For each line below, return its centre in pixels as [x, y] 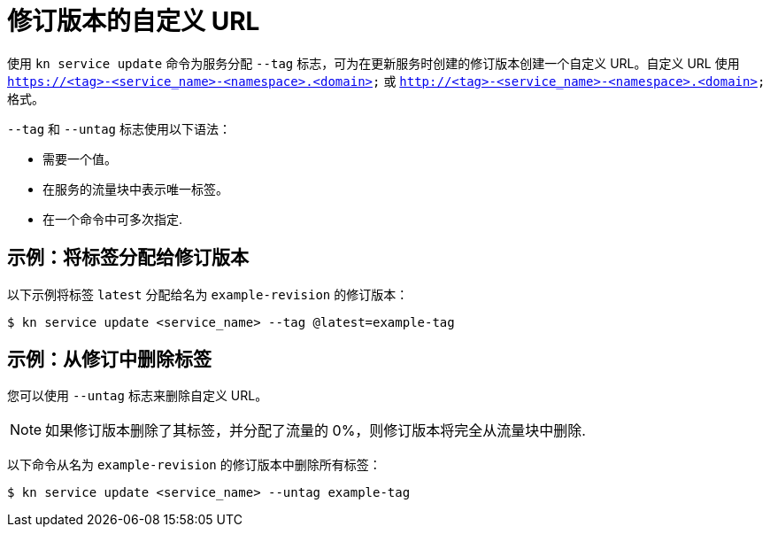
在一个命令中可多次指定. [113, 219]
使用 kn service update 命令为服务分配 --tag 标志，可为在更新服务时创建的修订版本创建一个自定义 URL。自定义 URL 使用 [373, 63]
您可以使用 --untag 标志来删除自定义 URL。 [138, 396]
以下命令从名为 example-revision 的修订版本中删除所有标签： [194, 465]
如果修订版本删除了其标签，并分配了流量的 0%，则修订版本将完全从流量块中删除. [316, 431]
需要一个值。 [80, 159]
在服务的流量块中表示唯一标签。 [135, 189]
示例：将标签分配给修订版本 [128, 258]
